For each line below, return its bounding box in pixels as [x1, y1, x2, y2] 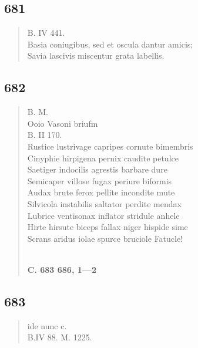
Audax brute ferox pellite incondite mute [27, 186, 175, 198]
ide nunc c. [27, 319, 67, 332]
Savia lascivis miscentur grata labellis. [27, 49, 165, 62]
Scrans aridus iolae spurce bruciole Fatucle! [27, 232, 183, 244]
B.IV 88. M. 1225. [27, 331, 92, 343]
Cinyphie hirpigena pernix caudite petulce [27, 151, 179, 164]
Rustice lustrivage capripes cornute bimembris [27, 140, 193, 152]
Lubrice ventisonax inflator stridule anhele [27, 209, 180, 221]
